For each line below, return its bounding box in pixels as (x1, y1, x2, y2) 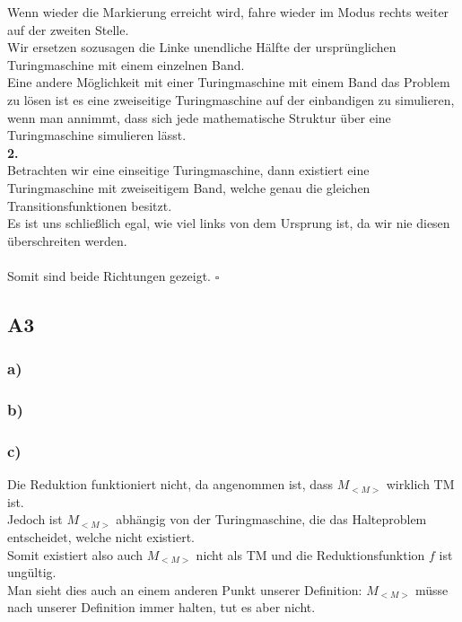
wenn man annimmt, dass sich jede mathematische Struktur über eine (7, 108, 391, 127)
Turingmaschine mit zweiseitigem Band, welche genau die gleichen (7, 178, 370, 197)
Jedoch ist (7, 510, 63, 529)
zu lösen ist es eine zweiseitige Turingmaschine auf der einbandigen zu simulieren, (7, 90, 455, 109)
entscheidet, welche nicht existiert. (7, 527, 195, 546)
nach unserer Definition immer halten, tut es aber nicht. (7, 598, 316, 617)
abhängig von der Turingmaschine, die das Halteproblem (116, 510, 427, 529)
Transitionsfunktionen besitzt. (7, 196, 172, 215)
